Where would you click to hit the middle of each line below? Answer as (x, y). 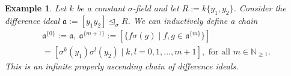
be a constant (101, 8)
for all (219, 52)
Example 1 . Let (36, 8)
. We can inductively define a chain (193, 20)
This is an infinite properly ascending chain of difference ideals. (122, 66)
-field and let (156, 8)
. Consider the (260, 8)
